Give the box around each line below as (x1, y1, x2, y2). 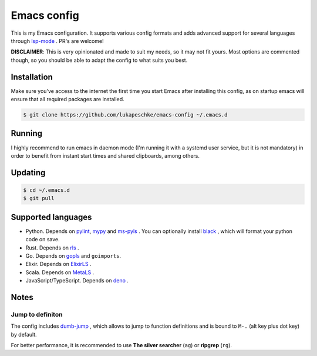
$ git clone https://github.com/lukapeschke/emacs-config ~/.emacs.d (23, 112, 228, 118)
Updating (11, 168, 46, 178)
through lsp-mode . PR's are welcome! (11, 37, 104, 44)
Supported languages (11, 212, 92, 222)
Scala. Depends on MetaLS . (25, 268, 95, 276)
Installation (11, 72, 53, 82)
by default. (11, 331, 38, 338)
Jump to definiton (11, 310, 63, 318)
